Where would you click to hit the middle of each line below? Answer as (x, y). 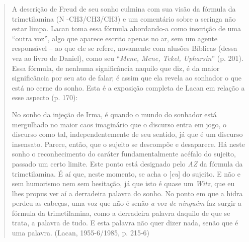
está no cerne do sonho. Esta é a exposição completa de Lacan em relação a (128, 87)
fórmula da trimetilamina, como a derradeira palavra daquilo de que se (121, 213)
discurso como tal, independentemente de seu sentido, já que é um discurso (127, 134)
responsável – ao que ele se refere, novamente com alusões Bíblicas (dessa (124, 48)
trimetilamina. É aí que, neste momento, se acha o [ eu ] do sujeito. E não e (126, 173)
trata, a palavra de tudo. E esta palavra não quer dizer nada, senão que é (125, 223)
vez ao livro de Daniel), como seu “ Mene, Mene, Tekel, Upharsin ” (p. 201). (128, 58)
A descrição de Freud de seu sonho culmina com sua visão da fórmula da (124, 9)
